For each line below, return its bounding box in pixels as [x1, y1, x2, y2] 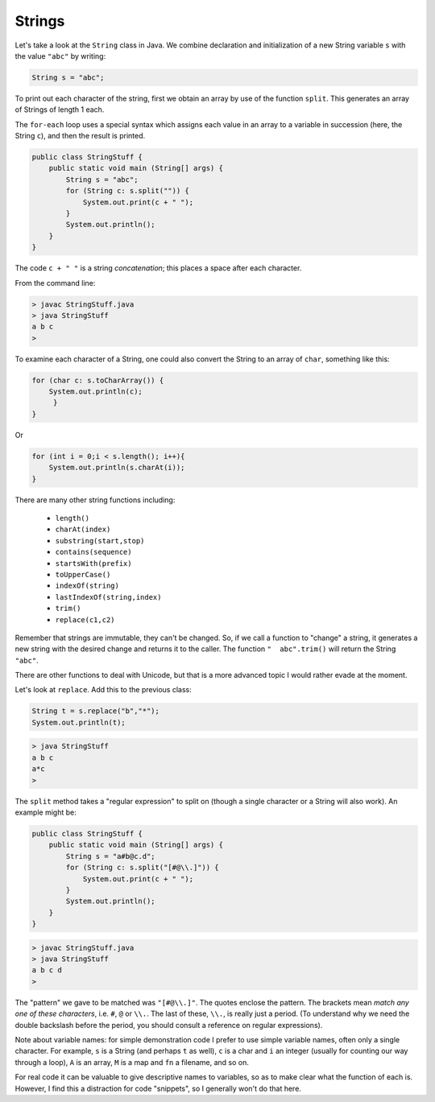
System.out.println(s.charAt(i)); [48, 463, 185, 473]
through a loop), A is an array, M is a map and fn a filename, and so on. [14, 1057, 250, 1067]
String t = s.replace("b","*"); [31, 707, 160, 716]
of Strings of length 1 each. [14, 105, 105, 114]
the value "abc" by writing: [14, 51, 106, 60]
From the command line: [14, 278, 96, 287]
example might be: [14, 807, 77, 817]
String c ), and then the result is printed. [14, 131, 146, 141]
